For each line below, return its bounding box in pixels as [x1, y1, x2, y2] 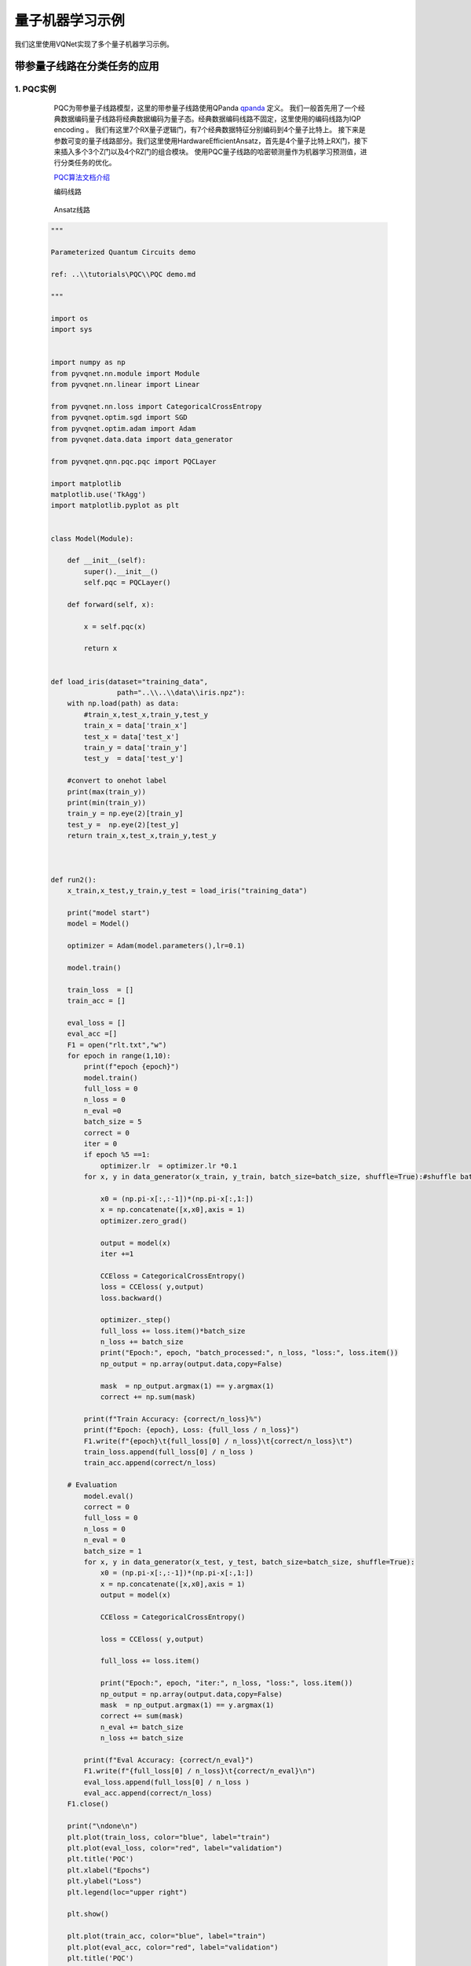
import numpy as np [50, 358, 126, 367]
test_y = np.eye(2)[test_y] [67, 820, 180, 829]
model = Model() [67, 919, 130, 928]
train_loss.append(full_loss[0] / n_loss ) [83, 1447, 254, 1456]
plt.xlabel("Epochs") [67, 1865, 151, 1875]
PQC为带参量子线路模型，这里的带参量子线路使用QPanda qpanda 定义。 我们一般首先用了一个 [53, 103, 359, 112]
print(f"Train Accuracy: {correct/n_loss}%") [83, 1414, 262, 1423]
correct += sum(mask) [100, 1711, 184, 1721]
